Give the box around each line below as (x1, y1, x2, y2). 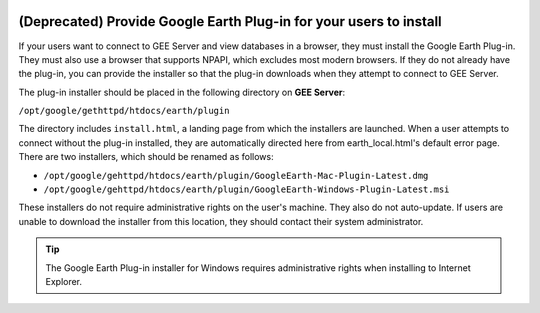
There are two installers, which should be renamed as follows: (18, 151, 274, 163)
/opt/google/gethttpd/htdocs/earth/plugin (18, 105, 230, 117)
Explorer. (45, 275, 83, 287)
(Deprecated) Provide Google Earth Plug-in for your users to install (18, 13, 442, 30)
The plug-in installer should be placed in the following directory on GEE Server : (18, 86, 346, 98)
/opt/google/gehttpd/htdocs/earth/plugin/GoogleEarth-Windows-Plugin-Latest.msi (43, 184, 450, 195)
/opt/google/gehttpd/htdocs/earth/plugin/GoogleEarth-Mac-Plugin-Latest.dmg (43, 170, 429, 181)
